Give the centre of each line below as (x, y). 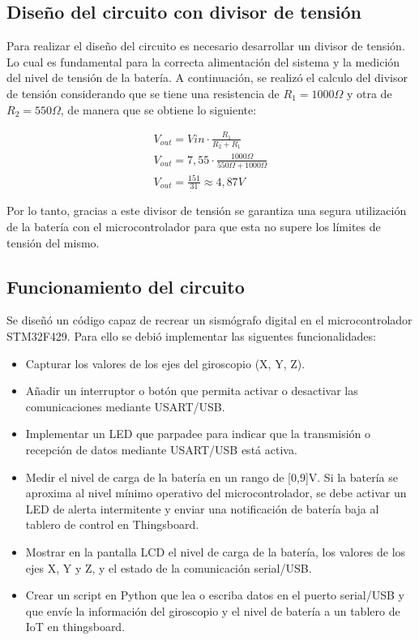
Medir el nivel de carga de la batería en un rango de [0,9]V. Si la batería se (212, 477)
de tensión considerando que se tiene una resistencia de (143, 93)
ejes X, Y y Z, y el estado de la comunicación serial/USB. (169, 567)
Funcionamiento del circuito (126, 286)
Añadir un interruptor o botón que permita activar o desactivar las (192, 391)
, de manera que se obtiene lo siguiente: (158, 109)
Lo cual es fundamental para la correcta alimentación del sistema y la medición (203, 61)
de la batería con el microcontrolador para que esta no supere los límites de (194, 226)
